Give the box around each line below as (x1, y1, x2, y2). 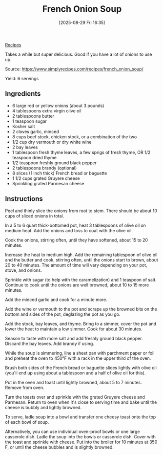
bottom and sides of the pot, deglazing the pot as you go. (5, 311, 121, 317)
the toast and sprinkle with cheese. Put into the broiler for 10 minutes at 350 (5, 439, 158, 445)
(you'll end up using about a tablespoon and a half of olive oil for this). (5, 370, 146, 376)
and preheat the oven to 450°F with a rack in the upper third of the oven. (5, 355, 151, 361)
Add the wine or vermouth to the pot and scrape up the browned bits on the (5, 306, 157, 312)
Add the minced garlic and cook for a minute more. (5, 297, 107, 303)
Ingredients (5, 89, 41, 98)
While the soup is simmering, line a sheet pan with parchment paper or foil (5, 350, 155, 356)
